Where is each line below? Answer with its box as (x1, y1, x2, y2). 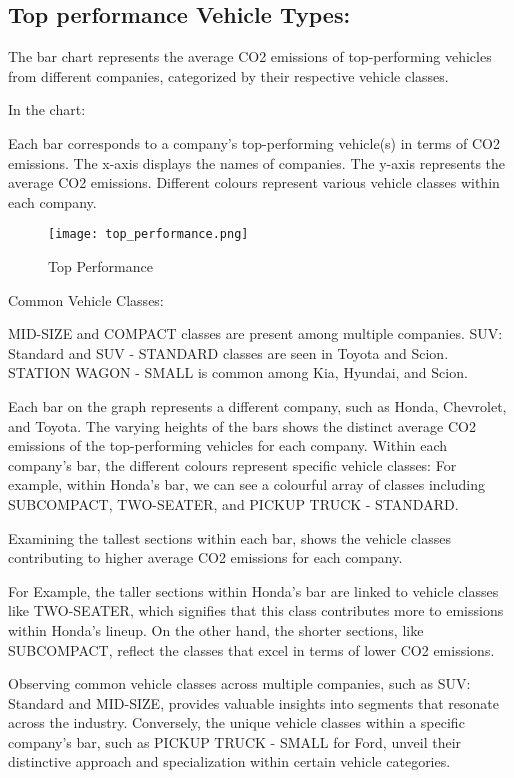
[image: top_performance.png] (48, 227, 249, 242)
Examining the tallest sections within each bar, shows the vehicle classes (8, 527, 451, 548)
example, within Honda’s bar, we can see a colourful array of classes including (8, 474, 485, 495)
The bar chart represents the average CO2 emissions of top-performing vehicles (8, 46, 492, 67)
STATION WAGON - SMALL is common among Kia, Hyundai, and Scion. (8, 362, 468, 383)
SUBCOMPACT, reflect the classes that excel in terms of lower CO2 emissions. (8, 639, 495, 660)
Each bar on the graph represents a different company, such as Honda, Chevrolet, (8, 395, 507, 416)
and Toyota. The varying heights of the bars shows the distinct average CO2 (8, 415, 476, 436)
